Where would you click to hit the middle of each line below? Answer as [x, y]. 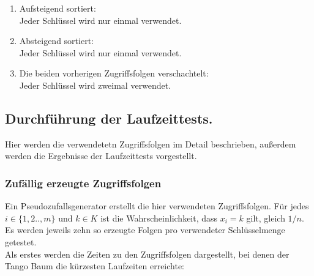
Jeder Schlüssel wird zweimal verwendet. [95, 85]
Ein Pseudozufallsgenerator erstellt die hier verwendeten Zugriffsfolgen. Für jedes [157, 206]
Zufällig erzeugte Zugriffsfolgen [83, 183]
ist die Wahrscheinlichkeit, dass [159, 218]
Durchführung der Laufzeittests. [109, 118]
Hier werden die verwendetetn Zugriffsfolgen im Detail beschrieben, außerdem [151, 144]
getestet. [21, 241]
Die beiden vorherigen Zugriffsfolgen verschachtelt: [114, 73]
